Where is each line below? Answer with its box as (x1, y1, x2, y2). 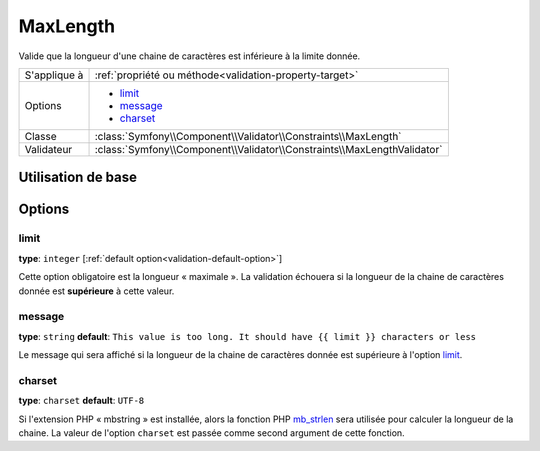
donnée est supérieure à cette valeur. (18, 285, 175, 297)
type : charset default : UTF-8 (18, 395, 145, 407)
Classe (24, 129, 57, 143)
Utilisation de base (18, 169, 138, 186)
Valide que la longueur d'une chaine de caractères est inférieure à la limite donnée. (18, 50, 361, 62)
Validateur (24, 142, 73, 156)
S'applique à (24, 68, 84, 82)
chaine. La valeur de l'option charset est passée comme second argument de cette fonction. (18, 426, 405, 439)
